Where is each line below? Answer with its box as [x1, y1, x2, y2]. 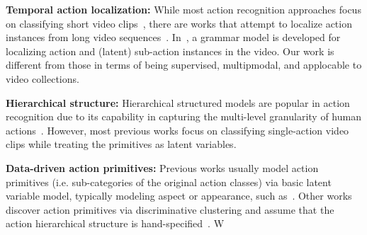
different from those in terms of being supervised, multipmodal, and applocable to [6, 57, 362, 72]
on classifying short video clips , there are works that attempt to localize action [6, 16, 352, 30]
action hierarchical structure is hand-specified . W [6, 216, 225, 231]
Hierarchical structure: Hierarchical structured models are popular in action [6, 95, 350, 110]
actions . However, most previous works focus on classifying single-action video [6, 122, 349, 137]
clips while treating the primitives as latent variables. [6, 137, 237, 151]
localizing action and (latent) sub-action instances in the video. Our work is [6, 43, 334, 58]
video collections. [6, 71, 79, 86]
